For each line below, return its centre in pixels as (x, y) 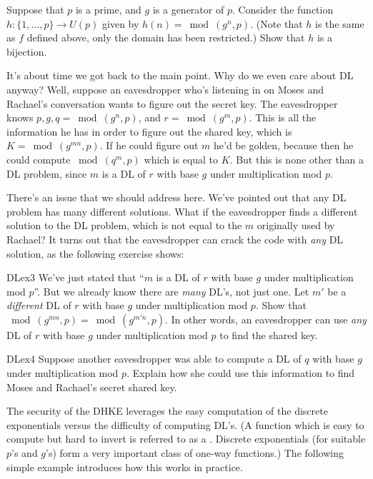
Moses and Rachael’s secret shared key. (92, 387)
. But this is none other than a (297, 159)
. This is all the (283, 117)
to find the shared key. (269, 334)
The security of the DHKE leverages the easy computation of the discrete (167, 411)
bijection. (27, 51)
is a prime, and (108, 9)
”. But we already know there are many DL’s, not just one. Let (171, 291)
